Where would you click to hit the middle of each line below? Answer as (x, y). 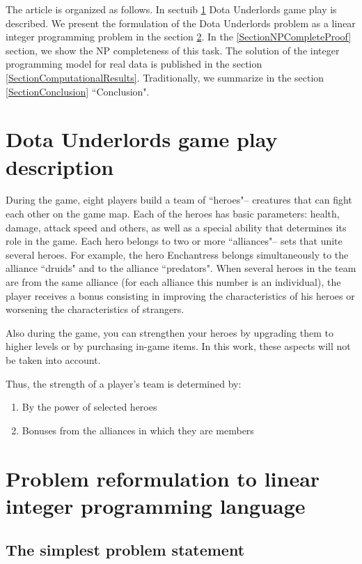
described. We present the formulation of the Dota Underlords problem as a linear (181, 23)
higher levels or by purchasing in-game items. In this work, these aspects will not (178, 346)
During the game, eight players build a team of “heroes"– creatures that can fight (179, 200)
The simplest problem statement (125, 550)
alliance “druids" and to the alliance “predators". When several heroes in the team (181, 268)
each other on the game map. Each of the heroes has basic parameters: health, (173, 214)
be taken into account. (53, 360)
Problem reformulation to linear (163, 478)
